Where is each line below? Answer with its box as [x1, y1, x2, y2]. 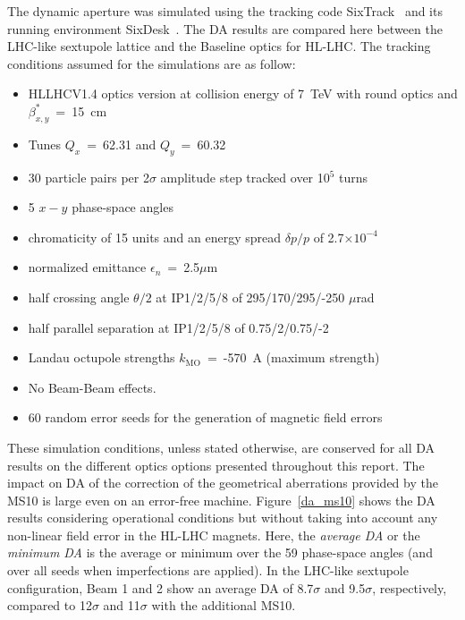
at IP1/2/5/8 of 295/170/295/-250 [156, 287, 345, 306]
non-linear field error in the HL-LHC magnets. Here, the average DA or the [7, 525, 420, 544]
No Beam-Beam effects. [28, 378, 156, 396]
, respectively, [372, 578, 447, 597]
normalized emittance [28, 258, 147, 276]
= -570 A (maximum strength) [207, 348, 380, 367]
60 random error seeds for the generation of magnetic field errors [28, 408, 383, 427]
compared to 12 [7, 596, 92, 615]
